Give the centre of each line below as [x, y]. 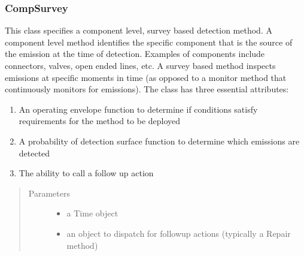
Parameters [49, 193]
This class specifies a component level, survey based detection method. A [139, 30]
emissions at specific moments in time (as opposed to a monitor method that [146, 77]
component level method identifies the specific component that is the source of [149, 42]
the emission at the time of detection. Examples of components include [135, 54]
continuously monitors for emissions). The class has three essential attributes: [147, 89]
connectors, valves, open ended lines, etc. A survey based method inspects [140, 65]
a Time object [92, 213]
